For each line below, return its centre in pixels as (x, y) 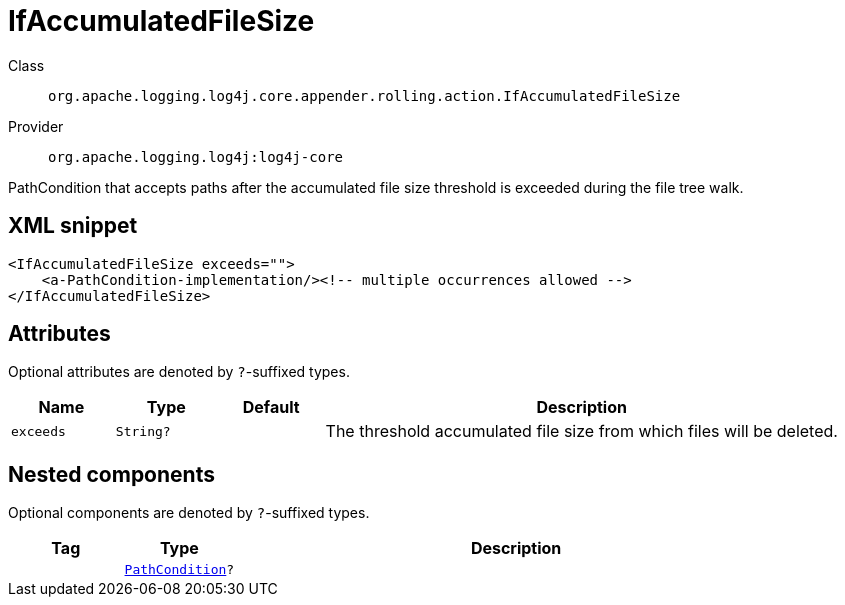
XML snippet (73, 226)
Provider (36, 126)
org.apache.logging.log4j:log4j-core (196, 156)
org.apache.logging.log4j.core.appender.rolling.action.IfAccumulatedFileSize (364, 95)
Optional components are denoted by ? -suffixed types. (189, 513)
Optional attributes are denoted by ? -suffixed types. (179, 372)
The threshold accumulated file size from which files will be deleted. (581, 431)
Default (271, 407)
